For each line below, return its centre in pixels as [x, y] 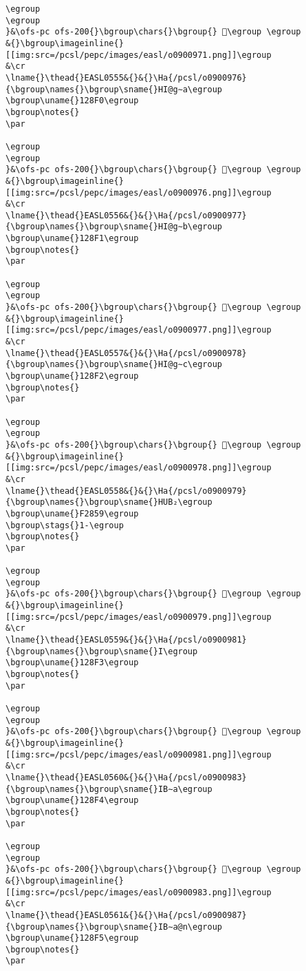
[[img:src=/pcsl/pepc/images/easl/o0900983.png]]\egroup [139, 892]
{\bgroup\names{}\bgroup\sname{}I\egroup [102, 651]
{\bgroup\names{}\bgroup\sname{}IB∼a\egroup [109, 789]
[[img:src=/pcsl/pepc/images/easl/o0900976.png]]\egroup [139, 192]
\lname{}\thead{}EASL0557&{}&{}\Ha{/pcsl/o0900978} [126, 353]
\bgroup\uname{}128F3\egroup [72, 663]
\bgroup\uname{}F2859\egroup [72, 513]
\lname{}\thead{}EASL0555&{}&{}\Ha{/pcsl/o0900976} [126, 77]
